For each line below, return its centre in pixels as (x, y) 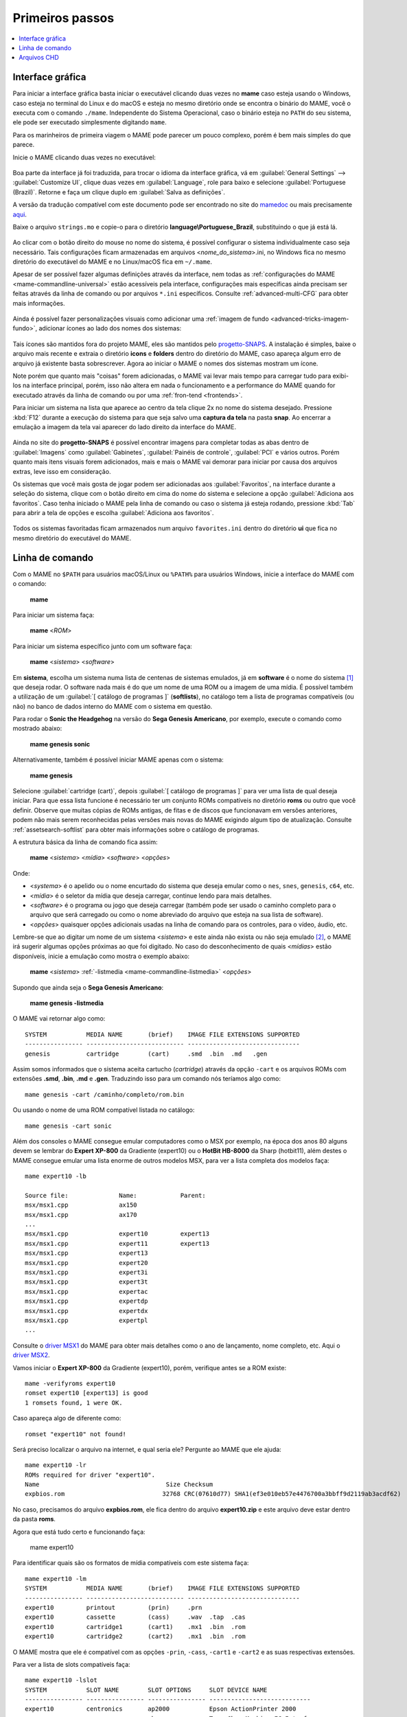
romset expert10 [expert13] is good (86, 1393)
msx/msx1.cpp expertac (86, 1292)
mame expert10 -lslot (61, 1680)
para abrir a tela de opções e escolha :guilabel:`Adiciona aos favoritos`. (113, 513)
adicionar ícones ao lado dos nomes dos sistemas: (110, 328)
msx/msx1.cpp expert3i (86, 1273)
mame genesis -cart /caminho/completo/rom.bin (105, 1094)
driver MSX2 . (31, 1355)
